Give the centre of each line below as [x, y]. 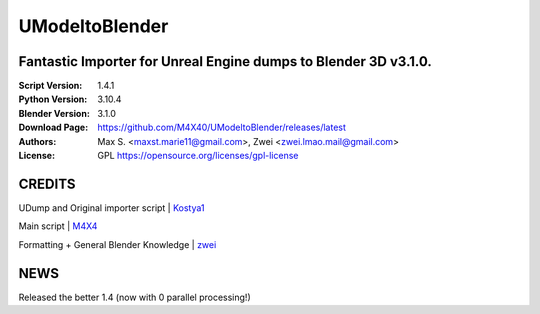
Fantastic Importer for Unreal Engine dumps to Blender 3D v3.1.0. [225, 61]
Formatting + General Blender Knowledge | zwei [117, 244]
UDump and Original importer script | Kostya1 [111, 207]
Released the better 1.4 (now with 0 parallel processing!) [134, 297]
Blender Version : [54, 113]
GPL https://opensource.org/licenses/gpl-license [198, 156]
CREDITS [47, 183]
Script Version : [50, 86]
